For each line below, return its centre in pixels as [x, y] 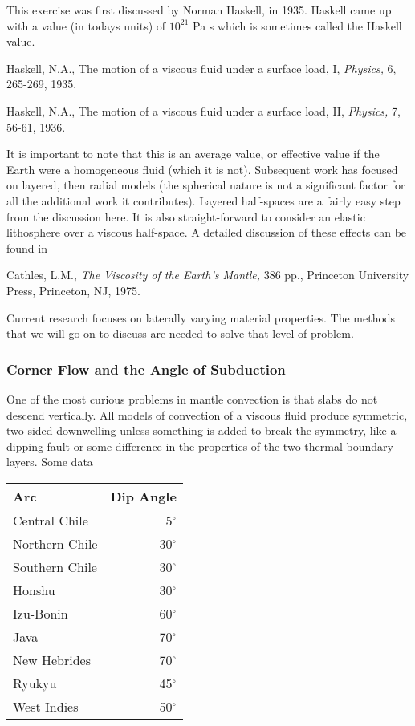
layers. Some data [50, 462]
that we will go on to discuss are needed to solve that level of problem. [180, 333]
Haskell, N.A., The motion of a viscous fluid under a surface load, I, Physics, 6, [201, 68]
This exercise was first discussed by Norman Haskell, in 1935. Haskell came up [199, 10]
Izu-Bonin [41, 613]
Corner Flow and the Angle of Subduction [146, 369]
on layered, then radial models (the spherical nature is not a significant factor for [206, 185]
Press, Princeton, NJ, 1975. [73, 290]
